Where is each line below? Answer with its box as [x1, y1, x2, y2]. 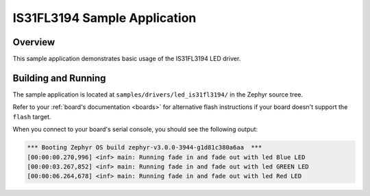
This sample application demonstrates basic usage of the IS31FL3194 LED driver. [12, 55, 241, 63]
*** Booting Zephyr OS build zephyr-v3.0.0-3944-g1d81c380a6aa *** [27, 144, 262, 151]
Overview [12, 36, 56, 48]
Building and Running [12, 72, 106, 84]
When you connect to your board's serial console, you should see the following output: [12, 125, 258, 134]
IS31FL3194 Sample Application [12, 10, 197, 25]
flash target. [12, 112, 51, 121]
